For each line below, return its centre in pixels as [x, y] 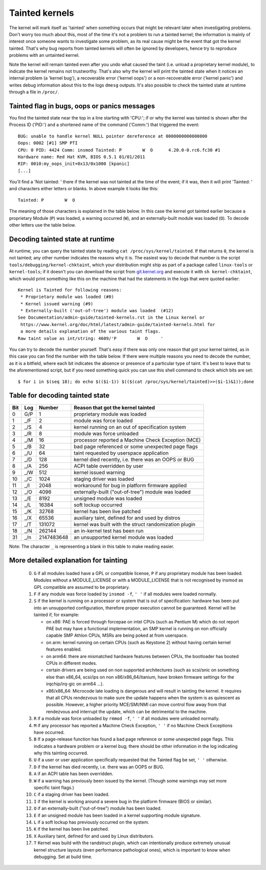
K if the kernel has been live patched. [71, 829]
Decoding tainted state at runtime [62, 239]
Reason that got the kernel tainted [114, 408]
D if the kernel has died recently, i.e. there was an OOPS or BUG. [99, 767]
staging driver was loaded [104, 479]
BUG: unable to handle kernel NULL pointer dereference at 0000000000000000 [113, 136]
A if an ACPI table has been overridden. [73, 774]
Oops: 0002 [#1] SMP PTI [48, 143]
